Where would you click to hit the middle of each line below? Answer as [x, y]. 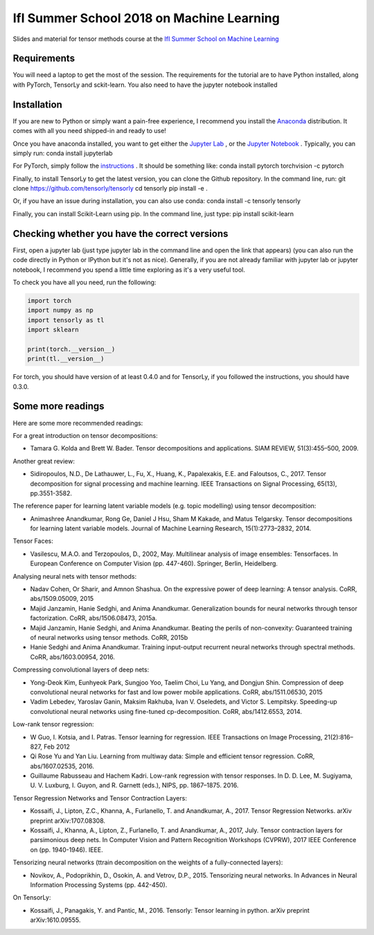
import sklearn [53, 330]
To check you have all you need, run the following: [84, 282]
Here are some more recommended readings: [78, 423]
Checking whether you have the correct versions [121, 233]
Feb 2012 [57, 746]
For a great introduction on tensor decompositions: [86, 435]
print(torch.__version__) [71, 349]
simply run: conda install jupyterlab [63, 153]
